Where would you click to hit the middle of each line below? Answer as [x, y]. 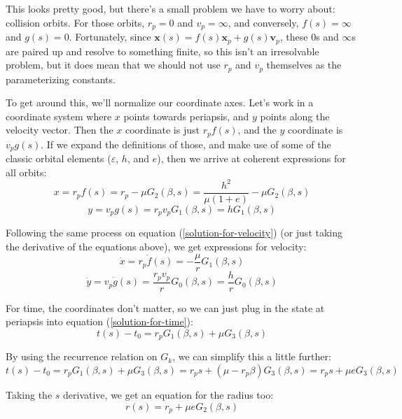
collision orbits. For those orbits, [75, 22]
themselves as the [304, 65]
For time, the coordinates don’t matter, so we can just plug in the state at [165, 307]
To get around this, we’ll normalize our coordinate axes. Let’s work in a [160, 102]
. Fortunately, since [110, 37]
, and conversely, [263, 22]
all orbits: [26, 172]
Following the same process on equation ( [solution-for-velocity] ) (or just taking [174, 233]
